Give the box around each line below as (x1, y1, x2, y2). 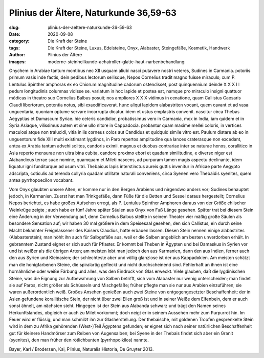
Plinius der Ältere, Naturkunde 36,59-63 (9, 7, 177, 18)
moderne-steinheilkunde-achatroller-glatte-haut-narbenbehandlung (47, 59, 185, 65)
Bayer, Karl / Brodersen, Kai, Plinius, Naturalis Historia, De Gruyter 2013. (9, 346, 154, 352)
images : (9, 59, 26, 65)
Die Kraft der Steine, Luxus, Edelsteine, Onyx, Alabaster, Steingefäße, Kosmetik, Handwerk (47, 45, 230, 51)
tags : (9, 45, 20, 51)
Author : (9, 52, 25, 58)
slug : (9, 24, 20, 30)
